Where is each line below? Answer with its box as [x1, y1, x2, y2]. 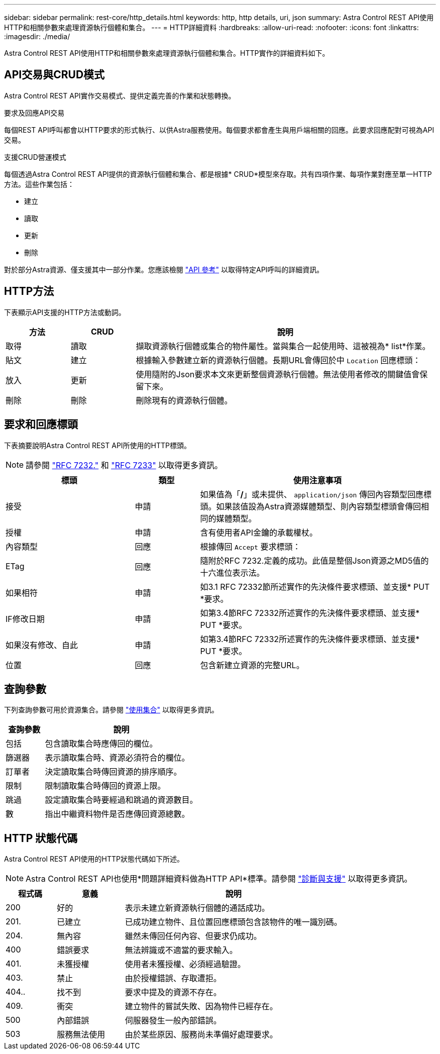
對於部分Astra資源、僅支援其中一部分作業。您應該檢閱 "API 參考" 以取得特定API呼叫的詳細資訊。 [4, 265, 324, 274]
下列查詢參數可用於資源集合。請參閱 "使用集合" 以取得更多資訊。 [4, 705, 218, 714]
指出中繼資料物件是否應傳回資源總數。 [45, 809, 190, 819]
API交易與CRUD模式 [4, 68, 105, 81]
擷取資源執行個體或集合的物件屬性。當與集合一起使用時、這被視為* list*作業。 [136, 341, 430, 351]
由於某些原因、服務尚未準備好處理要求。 [125, 1029, 278, 1040]
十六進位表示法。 [200, 567, 265, 578]
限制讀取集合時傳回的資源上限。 [45, 781, 166, 791]
